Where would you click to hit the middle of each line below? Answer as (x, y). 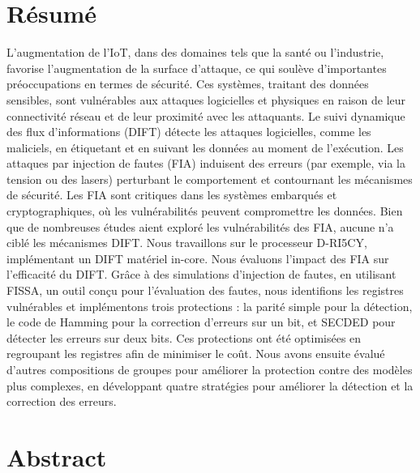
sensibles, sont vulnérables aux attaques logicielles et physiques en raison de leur (206, 99)
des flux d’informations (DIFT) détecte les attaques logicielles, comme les (189, 132)
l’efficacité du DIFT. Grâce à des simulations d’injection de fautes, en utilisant (201, 274)
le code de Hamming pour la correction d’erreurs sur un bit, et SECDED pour (201, 322)
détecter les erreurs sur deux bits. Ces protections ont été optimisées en (184, 337)
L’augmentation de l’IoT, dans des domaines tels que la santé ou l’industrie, (195, 52)
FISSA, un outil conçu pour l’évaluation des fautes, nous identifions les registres (205, 290)
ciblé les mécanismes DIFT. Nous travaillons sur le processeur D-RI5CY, (187, 243)
